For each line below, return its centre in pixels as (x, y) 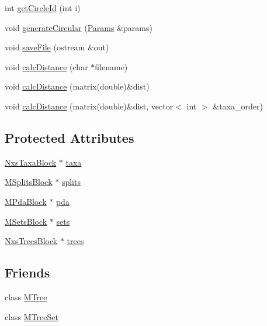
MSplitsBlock (29, 182)
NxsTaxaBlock (31, 162)
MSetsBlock (26, 221)
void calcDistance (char (46, 66)
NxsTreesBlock (31, 241)
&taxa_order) (238, 106)
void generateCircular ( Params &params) (79, 27)
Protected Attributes (70, 137)
